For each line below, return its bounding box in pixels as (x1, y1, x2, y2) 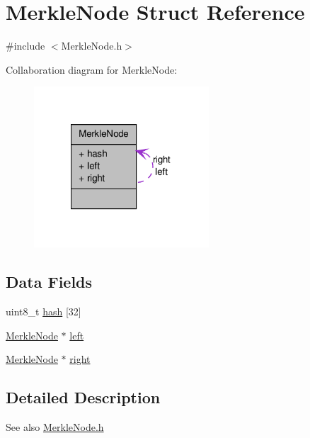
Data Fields (6, 271, 93, 293)
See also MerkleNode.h (6, 419, 104, 434)
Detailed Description (6, 386, 161, 408)
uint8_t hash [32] (6, 303, 81, 318)
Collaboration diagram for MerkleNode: (6, 62, 178, 77)
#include (6, 38, 45, 53)
